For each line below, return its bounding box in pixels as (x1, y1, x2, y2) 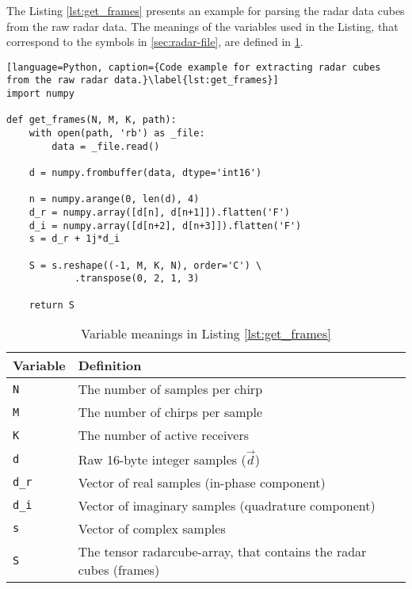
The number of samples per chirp (78, 380, 263, 399)
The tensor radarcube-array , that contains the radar (78, 541, 367, 560)
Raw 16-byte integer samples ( (78, 449, 246, 469)
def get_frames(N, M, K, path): (6, 114, 177, 126)
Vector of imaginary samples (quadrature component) (78, 495, 376, 514)
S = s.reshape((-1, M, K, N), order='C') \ (29, 259, 262, 271)
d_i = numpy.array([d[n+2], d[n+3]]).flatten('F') (29, 220, 302, 231)
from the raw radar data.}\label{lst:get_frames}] (6, 75, 279, 86)
